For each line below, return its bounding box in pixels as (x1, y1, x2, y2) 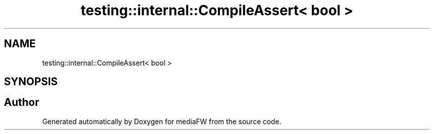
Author (4, 96, 39, 109)
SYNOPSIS (4, 75, 58, 88)
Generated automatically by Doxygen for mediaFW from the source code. (42, 117, 281, 126)
